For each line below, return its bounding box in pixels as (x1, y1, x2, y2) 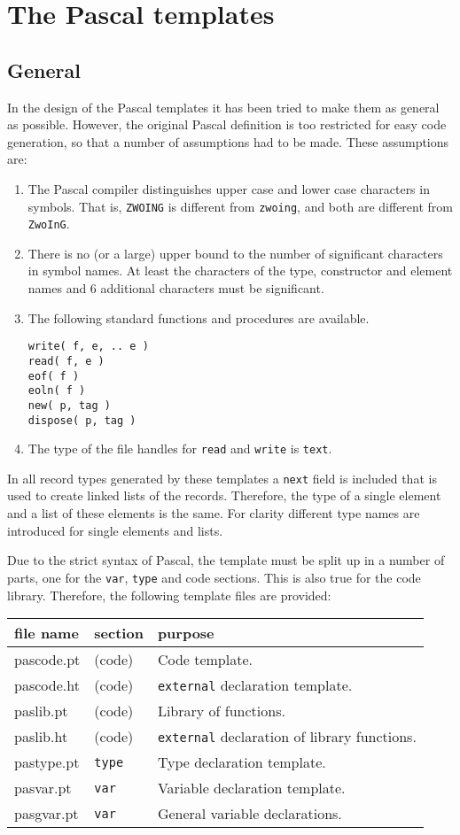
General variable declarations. (157, 803, 342, 824)
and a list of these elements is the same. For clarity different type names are (7, 504, 420, 522)
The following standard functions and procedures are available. (27, 308, 370, 327)
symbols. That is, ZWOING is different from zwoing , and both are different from (27, 197, 453, 215)
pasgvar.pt (14, 803, 79, 824)
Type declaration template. (157, 752, 326, 773)
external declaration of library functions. (157, 726, 417, 747)
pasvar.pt (14, 777, 72, 799)
